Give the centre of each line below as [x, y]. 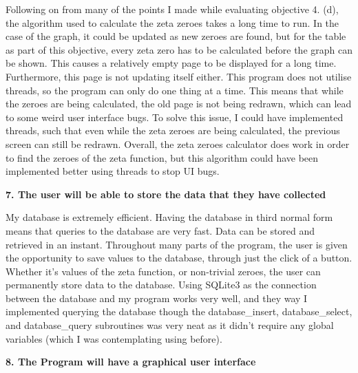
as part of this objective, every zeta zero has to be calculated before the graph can [179, 49]
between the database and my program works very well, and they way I [157, 298]
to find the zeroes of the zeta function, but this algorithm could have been [162, 157]
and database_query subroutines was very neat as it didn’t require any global [170, 325]
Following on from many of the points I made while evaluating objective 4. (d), [172, 9]
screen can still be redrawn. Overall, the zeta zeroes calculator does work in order [178, 143]
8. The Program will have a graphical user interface [131, 362]
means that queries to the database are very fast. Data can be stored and [160, 230]
